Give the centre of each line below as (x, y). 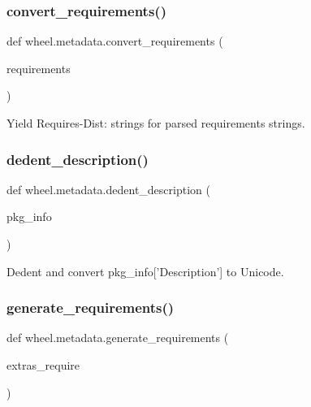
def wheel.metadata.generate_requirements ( (118, 338)
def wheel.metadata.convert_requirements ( (115, 41)
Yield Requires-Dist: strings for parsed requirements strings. (156, 123)
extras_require (43, 365)
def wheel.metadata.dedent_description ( (108, 189)
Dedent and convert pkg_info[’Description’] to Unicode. (145, 271)
